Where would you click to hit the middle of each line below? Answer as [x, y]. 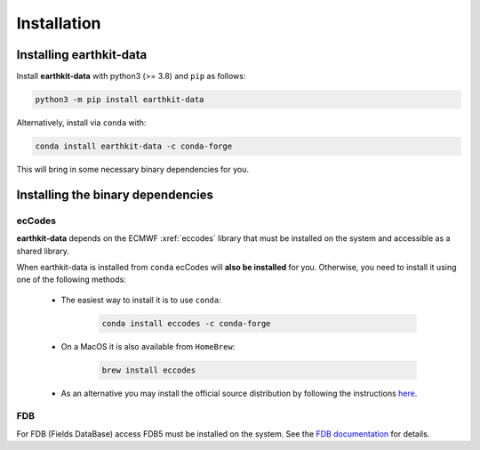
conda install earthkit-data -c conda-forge [134, 146]
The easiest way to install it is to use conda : [141, 300]
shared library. [43, 251]
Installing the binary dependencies [115, 194]
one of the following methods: [71, 279]
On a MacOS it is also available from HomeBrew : [148, 346]
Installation [59, 23]
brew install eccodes [149, 370]
